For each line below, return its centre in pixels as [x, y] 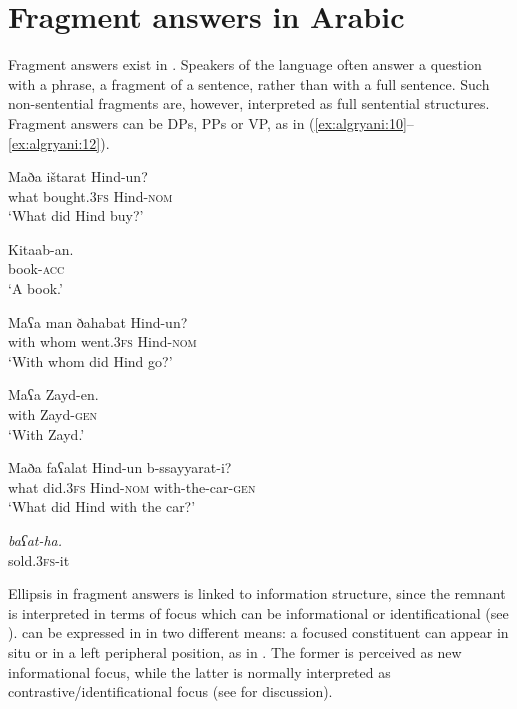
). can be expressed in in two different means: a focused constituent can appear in [258, 632]
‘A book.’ [35, 288]
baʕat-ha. [35, 540]
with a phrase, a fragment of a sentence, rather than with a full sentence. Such [249, 83]
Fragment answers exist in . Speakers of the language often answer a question [245, 64]
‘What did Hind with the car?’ [102, 506]
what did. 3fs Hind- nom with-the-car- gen [132, 486]
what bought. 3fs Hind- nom [90, 195]
